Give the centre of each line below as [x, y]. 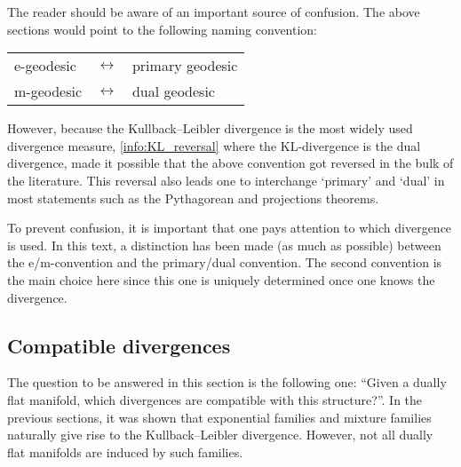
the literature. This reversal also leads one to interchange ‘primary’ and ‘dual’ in [226, 180]
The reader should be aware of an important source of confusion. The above [214, 12]
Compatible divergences [119, 345]
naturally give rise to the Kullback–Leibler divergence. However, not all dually [220, 435]
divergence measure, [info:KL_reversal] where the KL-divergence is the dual [214, 145]
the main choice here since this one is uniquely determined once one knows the [221, 279]
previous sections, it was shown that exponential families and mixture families [219, 417]
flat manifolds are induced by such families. [125, 451]
